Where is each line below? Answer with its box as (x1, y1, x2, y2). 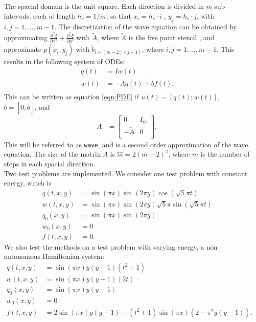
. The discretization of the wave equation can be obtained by (54, 22, 237, 32)
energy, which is (4, 178, 51, 188)
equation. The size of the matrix (4, 149, 101, 159)
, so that (106, 10, 132, 21)
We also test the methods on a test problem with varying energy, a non (4, 241, 218, 252)
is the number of (200, 149, 250, 159)
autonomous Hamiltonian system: (4, 251, 104, 261)
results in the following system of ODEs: (4, 56, 125, 67)
